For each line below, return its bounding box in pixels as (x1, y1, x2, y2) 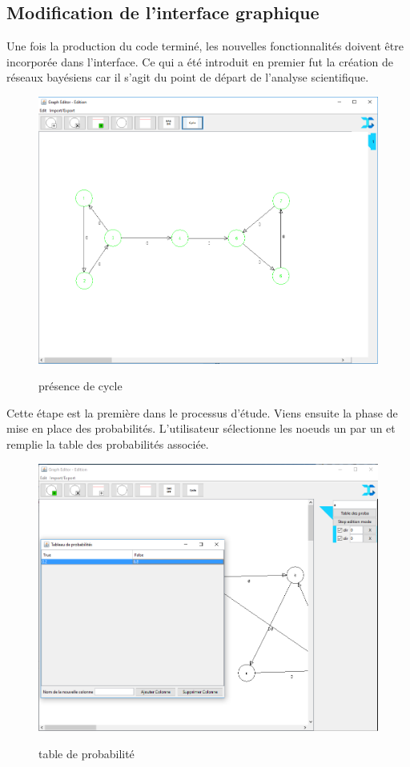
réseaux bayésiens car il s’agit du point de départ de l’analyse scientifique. (6, 69, 369, 86)
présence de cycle (38, 378, 123, 394)
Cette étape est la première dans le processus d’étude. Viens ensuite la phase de (6, 404, 398, 421)
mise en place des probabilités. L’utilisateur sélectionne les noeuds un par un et (6, 420, 396, 437)
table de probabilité (38, 745, 135, 761)
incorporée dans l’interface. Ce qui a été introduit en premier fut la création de (6, 53, 393, 70)
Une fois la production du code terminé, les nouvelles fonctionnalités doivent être (6, 38, 404, 54)
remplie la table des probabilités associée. (6, 436, 209, 452)
